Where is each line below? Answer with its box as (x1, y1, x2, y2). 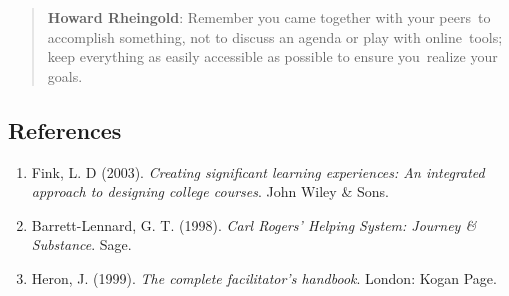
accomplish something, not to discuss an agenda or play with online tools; (47, 26, 503, 47)
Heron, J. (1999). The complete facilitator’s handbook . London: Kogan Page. (31, 267, 497, 288)
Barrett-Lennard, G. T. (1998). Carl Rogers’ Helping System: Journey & (31, 214, 477, 235)
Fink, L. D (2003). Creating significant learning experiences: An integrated (31, 161, 485, 182)
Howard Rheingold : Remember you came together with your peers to (47, 7, 491, 27)
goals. (47, 65, 83, 86)
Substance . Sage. (31, 234, 132, 255)
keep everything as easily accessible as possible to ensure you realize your (47, 46, 498, 67)
